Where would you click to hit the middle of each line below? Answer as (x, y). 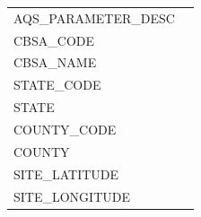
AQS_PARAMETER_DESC (94, 17)
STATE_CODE (57, 85)
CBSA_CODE (54, 40)
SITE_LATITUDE (66, 174)
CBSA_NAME (55, 62)
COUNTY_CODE (65, 129)
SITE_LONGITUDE (72, 196)
